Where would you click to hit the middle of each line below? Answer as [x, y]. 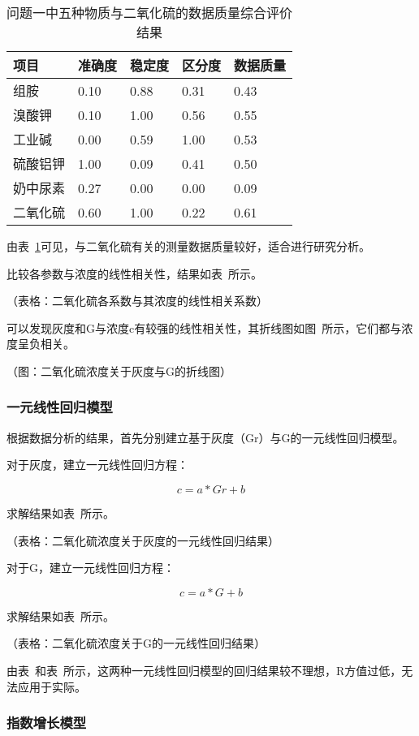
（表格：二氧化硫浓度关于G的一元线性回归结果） [136, 643]
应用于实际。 [52, 686]
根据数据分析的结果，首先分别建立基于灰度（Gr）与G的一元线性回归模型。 [205, 437]
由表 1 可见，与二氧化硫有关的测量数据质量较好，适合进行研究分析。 [188, 246]
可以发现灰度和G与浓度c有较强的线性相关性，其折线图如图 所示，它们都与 [204, 327]
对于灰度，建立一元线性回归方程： [97, 465]
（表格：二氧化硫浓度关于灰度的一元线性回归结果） [143, 540]
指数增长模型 [47, 723]
